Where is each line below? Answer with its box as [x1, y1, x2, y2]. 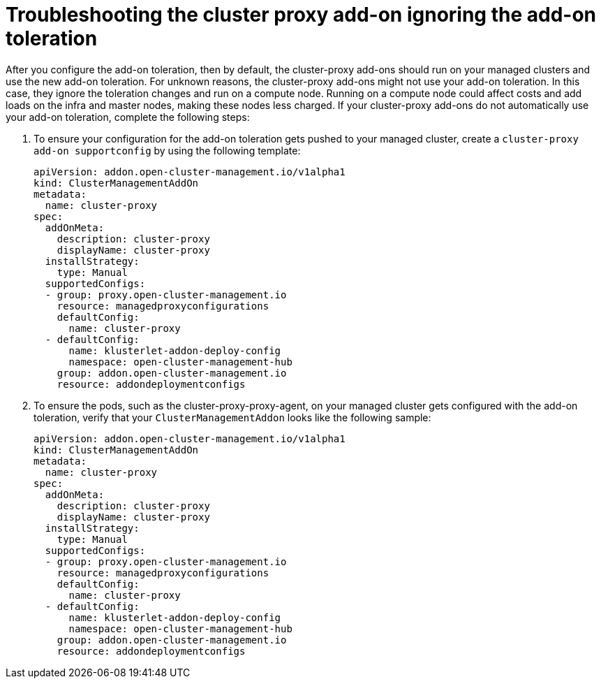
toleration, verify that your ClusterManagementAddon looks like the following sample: [34, 411, 431, 423]
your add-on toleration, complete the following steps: [6, 110, 250, 123]
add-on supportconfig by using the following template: [34, 144, 301, 157]
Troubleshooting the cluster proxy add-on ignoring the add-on [6, 3, 597, 27]
